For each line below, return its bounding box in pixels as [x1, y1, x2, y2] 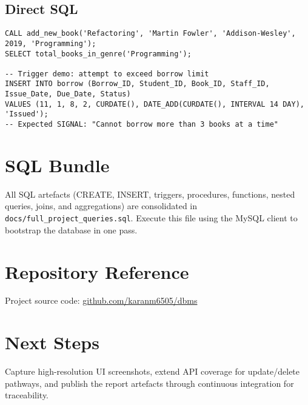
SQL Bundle [5, 152, 110, 177]
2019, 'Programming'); [5, 39, 96, 48]
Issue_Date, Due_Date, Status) [5, 90, 131, 99]
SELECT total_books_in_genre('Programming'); [5, 49, 192, 58]
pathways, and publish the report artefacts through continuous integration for [5, 377, 294, 389]
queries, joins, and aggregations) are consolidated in [5, 199, 198, 212]
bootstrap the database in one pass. [5, 223, 138, 236]
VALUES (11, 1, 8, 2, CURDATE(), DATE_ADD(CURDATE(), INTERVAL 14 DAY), [5, 99, 304, 109]
